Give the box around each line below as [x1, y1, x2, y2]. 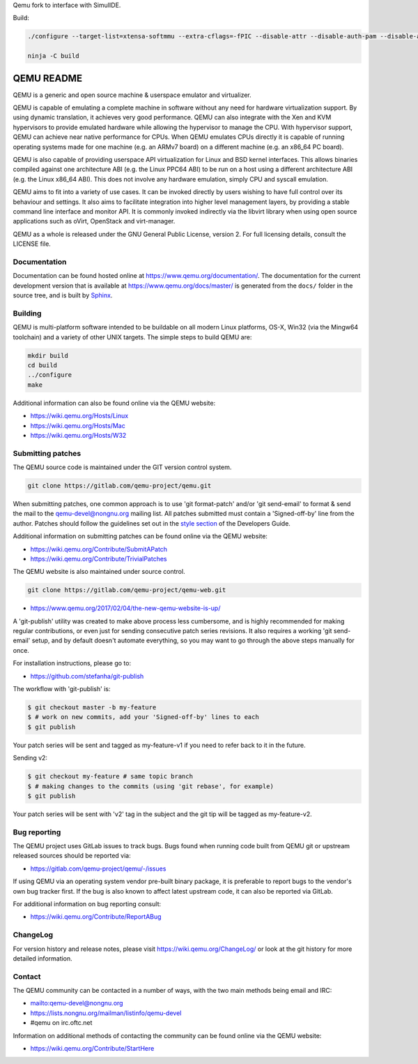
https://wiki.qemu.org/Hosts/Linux [30, 412, 129, 420]
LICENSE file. [13, 239, 52, 248]
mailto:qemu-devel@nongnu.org [30, 999, 123, 1007]
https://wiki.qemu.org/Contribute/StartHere [30, 1044, 155, 1053]
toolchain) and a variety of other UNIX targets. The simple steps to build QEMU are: [13, 332, 252, 341]
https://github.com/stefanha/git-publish [30, 672, 144, 680]
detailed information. [13, 954, 72, 963]
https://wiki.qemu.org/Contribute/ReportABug [30, 912, 162, 921]
